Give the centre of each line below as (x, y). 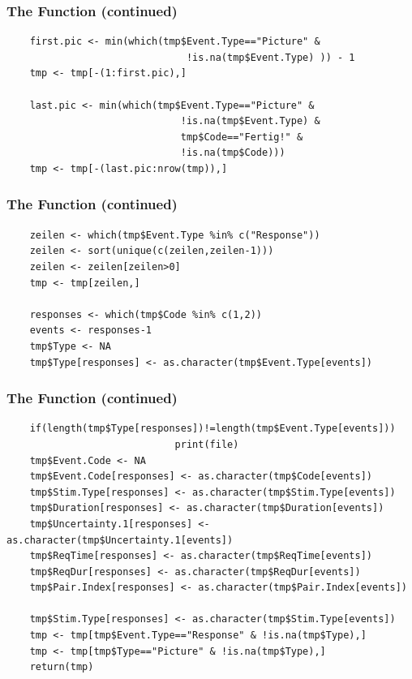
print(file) (207, 444)
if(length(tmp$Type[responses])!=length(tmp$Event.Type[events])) (212, 429)
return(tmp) (62, 667)
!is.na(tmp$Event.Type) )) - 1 (270, 57)
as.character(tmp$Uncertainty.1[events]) (120, 540)
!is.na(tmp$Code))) (233, 153)
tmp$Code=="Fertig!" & (242, 137)
